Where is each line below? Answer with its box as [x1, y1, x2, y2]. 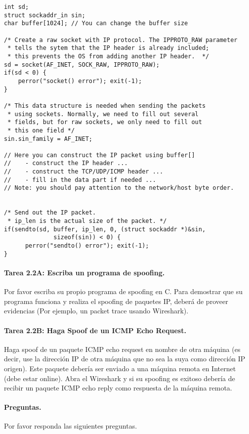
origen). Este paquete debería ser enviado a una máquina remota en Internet [4, 363, 236, 373]
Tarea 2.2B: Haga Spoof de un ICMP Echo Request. [4, 325, 186, 335]
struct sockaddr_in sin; [4, 11, 85, 19]
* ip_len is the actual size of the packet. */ [7, 217, 167, 225]
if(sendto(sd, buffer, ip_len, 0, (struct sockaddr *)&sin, [4, 225, 206, 233]
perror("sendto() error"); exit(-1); [25, 242, 149, 250]
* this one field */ [7, 127, 75, 134]
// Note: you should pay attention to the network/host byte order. [4, 184, 234, 192]
